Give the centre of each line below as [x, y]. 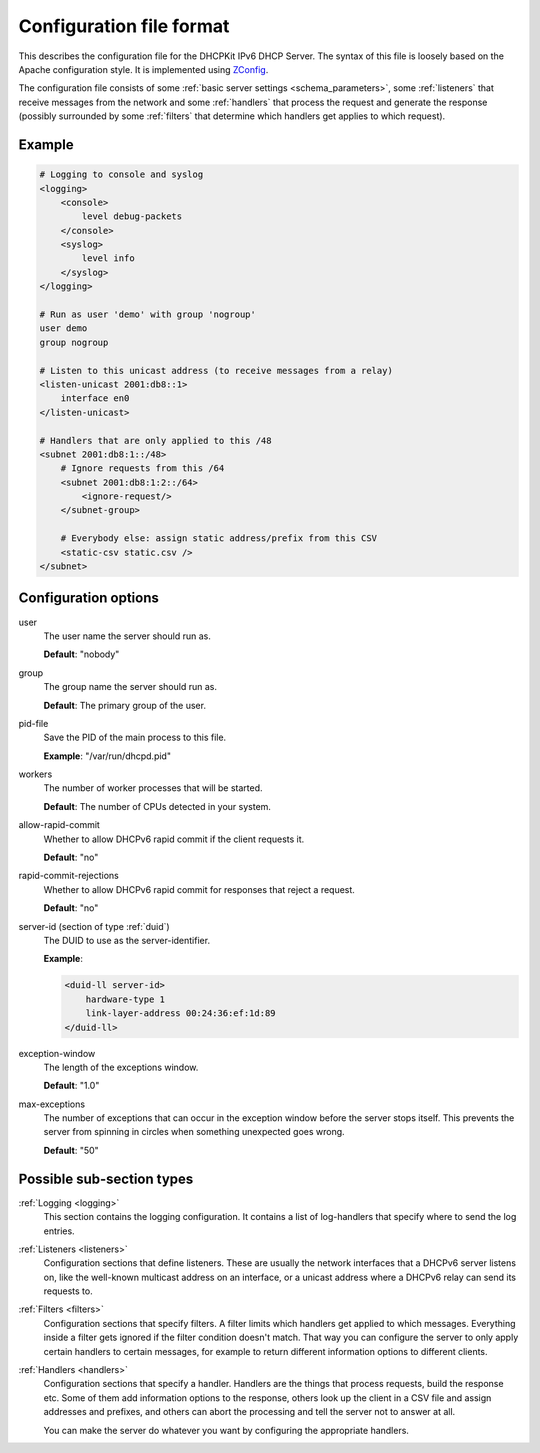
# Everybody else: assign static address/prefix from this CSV [219, 538]
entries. [59, 1231]
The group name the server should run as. [130, 687]
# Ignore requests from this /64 [142, 468]
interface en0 [95, 398]
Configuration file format [124, 26]
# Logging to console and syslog [121, 174]
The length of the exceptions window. [121, 1067]
